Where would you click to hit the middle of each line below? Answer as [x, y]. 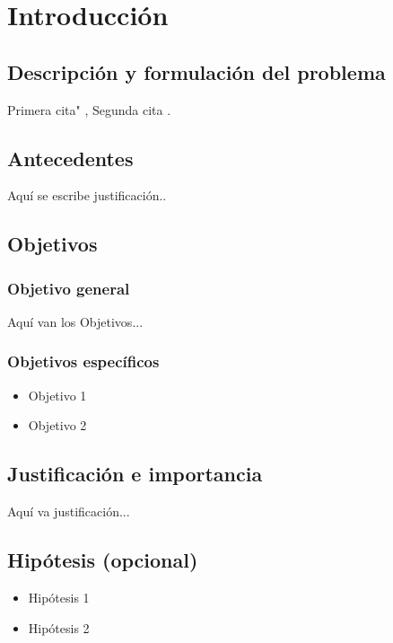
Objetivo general [69, 288]
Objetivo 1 [57, 395]
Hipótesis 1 [59, 597]
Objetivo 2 [57, 425]
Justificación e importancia [135, 474]
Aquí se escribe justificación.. [87, 195]
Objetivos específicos [83, 361]
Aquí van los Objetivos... [75, 321]
